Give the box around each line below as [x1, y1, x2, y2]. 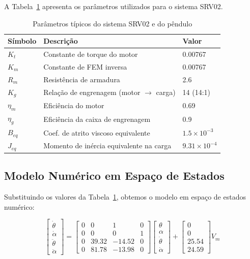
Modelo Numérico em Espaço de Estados [4, 168, 225, 183]
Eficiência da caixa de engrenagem [43, 113, 151, 124]
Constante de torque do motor [43, 49, 138, 59]
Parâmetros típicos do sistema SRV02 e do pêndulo [33, 18, 192, 28]
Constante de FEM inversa [43, 61, 127, 72]
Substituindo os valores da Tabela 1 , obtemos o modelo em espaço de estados [4, 191, 246, 202]
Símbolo [8, 36, 37, 46]
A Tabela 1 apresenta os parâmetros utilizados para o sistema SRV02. [4, 1, 223, 11]
